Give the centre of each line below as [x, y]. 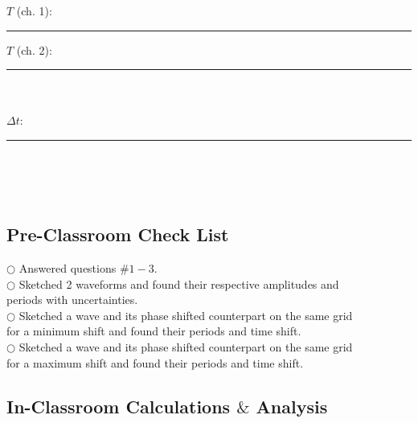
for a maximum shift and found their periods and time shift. [155, 362]
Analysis [292, 406]
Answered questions [68, 267]
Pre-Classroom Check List [118, 234]
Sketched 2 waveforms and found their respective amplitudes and [179, 283]
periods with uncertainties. [72, 300]
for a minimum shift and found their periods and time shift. [154, 331]
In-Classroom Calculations [119, 406]
